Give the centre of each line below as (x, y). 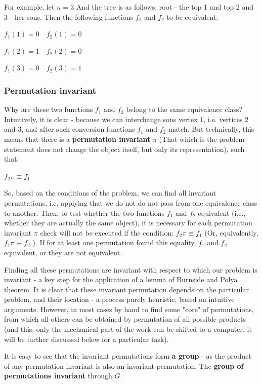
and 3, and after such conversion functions (70, 129)
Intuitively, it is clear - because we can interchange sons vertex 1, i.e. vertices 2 (126, 119)
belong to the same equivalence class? (184, 109)
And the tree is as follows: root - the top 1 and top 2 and (165, 7)
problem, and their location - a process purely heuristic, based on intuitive (119, 299)
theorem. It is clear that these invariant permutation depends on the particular (126, 289)
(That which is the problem (202, 139)
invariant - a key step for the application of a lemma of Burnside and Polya (121, 279)
